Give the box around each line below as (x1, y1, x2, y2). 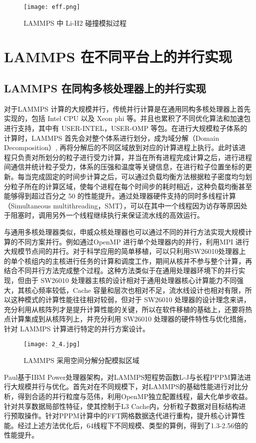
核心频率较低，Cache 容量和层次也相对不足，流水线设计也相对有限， (24, 284, 245, 295)
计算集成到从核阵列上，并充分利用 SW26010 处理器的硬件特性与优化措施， (10, 314, 251, 324)
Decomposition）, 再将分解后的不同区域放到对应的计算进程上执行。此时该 (4, 142, 239, 153)
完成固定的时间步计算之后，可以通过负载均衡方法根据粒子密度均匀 (31, 171, 245, 181)
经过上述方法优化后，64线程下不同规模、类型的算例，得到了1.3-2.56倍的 (17, 420, 248, 430)
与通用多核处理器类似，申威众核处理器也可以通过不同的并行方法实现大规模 (4, 226, 245, 237)
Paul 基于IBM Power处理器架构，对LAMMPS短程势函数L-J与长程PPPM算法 (4, 371, 244, 382)
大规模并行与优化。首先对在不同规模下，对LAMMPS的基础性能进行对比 (10, 381, 242, 392)
